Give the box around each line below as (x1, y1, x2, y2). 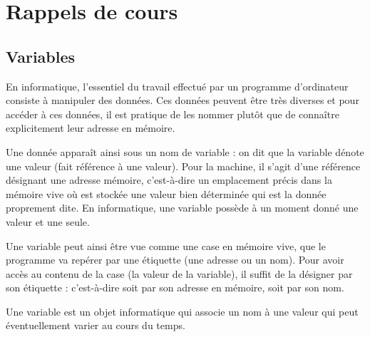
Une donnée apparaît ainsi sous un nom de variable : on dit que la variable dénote (6, 144, 364, 159)
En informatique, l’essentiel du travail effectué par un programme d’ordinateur (6, 78, 349, 93)
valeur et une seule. (6, 214, 90, 229)
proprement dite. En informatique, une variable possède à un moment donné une (6, 200, 359, 215)
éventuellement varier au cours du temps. (6, 318, 185, 333)
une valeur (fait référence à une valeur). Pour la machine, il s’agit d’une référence (6, 158, 361, 173)
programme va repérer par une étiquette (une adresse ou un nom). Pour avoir (6, 252, 344, 267)
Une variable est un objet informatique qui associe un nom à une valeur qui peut (6, 304, 359, 318)
